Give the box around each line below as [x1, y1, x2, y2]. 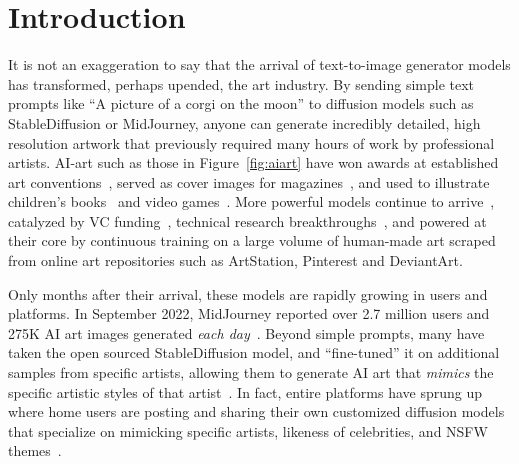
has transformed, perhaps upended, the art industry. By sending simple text [8, 73, 475, 94]
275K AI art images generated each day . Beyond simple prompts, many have [8, 322, 485, 343]
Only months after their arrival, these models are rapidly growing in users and [8, 283, 488, 304]
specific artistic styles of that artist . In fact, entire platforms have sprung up [8, 381, 483, 402]
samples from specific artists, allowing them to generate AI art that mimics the [8, 362, 494, 383]
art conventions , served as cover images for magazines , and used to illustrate [8, 171, 490, 192]
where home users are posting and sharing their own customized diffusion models [8, 401, 505, 422]
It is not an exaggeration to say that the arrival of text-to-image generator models [8, 54, 511, 75]
